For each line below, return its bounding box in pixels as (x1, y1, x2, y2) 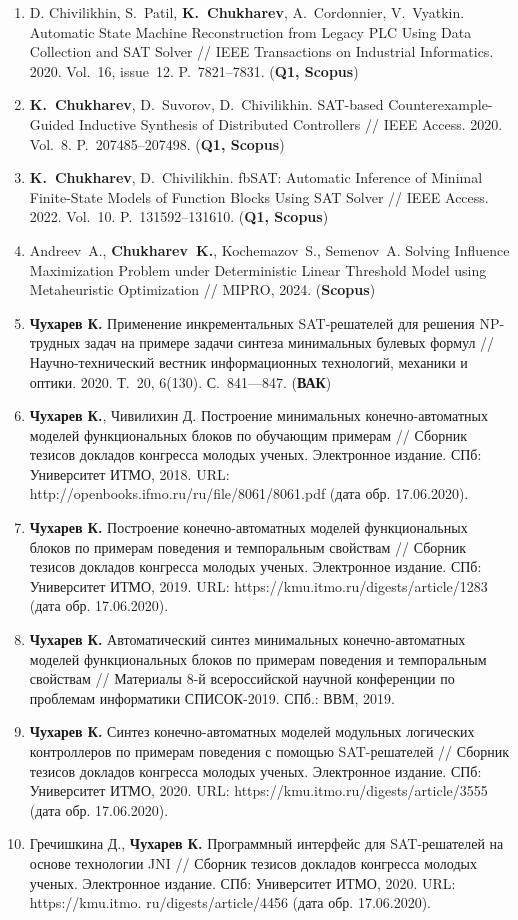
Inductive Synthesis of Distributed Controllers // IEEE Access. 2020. (78, 113, 503, 134)
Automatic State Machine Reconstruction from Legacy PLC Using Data (29, 21, 472, 42)
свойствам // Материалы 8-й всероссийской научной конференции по (29, 668, 455, 689)
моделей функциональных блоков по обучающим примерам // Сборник (29, 424, 467, 445)
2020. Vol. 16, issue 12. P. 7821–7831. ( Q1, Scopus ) (29, 60, 359, 81)
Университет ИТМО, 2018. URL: (29, 463, 230, 484)
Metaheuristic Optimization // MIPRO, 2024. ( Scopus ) (29, 279, 376, 300)
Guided (29, 113, 75, 134)
